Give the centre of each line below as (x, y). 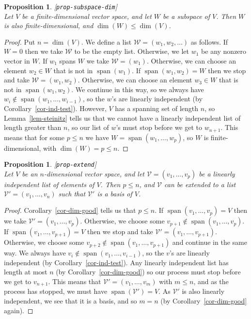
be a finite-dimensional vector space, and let (87, 16)
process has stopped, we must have (56, 291)
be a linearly (217, 173)
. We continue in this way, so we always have (138, 89)
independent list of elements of (49, 184)
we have (97, 137)
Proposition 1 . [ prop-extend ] (50, 164)
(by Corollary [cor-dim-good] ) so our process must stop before (148, 272)
